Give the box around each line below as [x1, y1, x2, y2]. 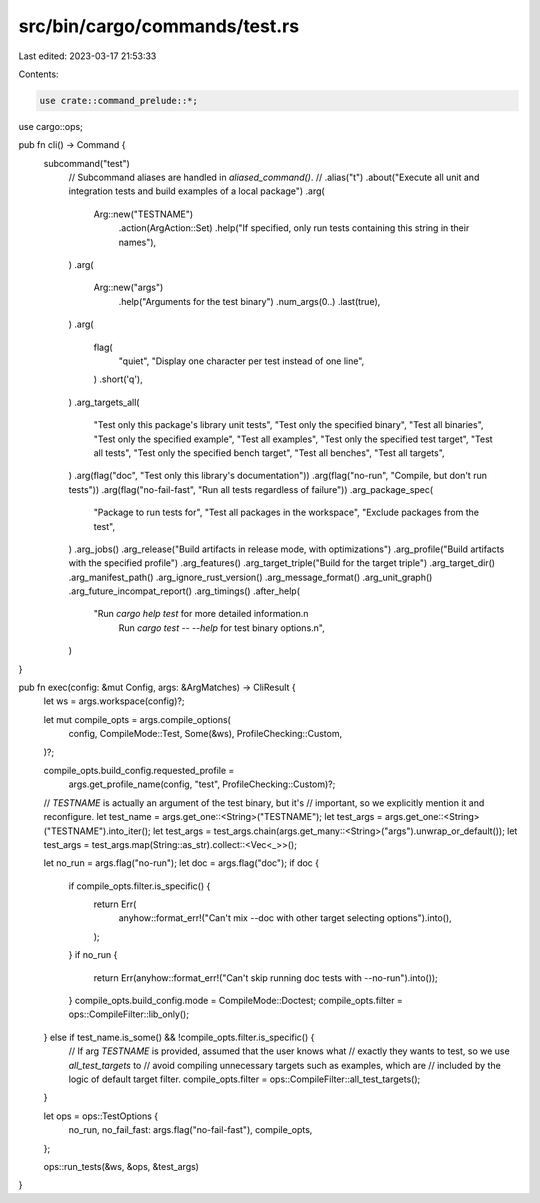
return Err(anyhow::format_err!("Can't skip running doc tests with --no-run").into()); [93, 971, 439, 984]
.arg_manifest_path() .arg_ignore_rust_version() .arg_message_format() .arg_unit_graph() [68, 571, 433, 583]
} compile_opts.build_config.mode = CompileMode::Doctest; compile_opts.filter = [68, 995, 404, 1007]
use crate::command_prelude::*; [39, 95, 199, 106]
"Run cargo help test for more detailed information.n [93, 608, 309, 620]
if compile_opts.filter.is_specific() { [68, 880, 211, 892]
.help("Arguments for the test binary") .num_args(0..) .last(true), [118, 295, 381, 307]
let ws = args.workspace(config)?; [43, 695, 185, 707]
